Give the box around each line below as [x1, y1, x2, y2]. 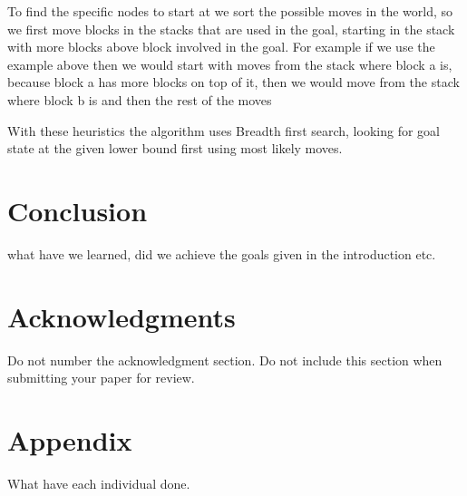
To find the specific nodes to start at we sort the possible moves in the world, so [7, 2, 453, 20]
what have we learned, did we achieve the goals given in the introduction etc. [7, 244, 436, 263]
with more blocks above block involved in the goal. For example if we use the [7, 37, 435, 56]
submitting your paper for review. [7, 368, 195, 387]
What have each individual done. [7, 473, 190, 492]
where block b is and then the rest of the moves [7, 90, 272, 109]
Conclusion [7, 191, 148, 229]
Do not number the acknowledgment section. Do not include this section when [7, 350, 443, 369]
